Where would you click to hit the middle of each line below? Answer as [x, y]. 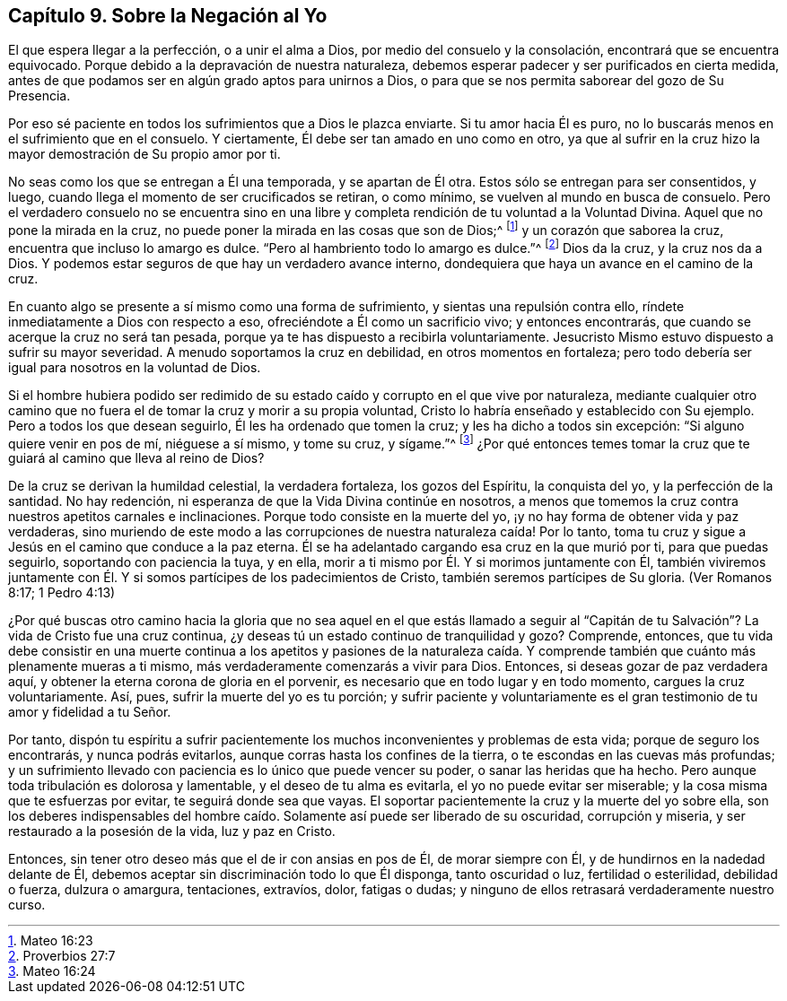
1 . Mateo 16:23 [51, 941]
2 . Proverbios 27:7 [62, 956]
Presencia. [39, 96]
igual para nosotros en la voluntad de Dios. [135, 367]
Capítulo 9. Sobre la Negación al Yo [168, 16]
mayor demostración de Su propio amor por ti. [144, 154]
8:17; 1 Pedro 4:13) [62, 593]
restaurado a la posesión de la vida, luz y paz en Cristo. [172, 831]
